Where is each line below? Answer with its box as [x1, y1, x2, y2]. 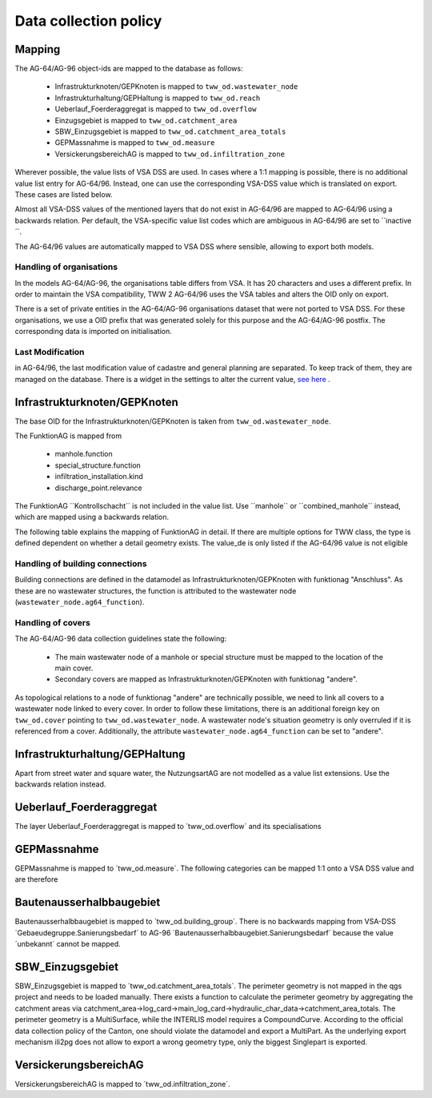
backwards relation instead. [14, 779, 106, 789]
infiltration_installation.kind [54, 472, 143, 481]
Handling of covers [14, 617, 91, 628]
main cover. [54, 663, 94, 673]
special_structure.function [54, 461, 142, 470]
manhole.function [54, 449, 114, 459]
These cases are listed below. [14, 189, 113, 199]
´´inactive [381, 215, 412, 225]
